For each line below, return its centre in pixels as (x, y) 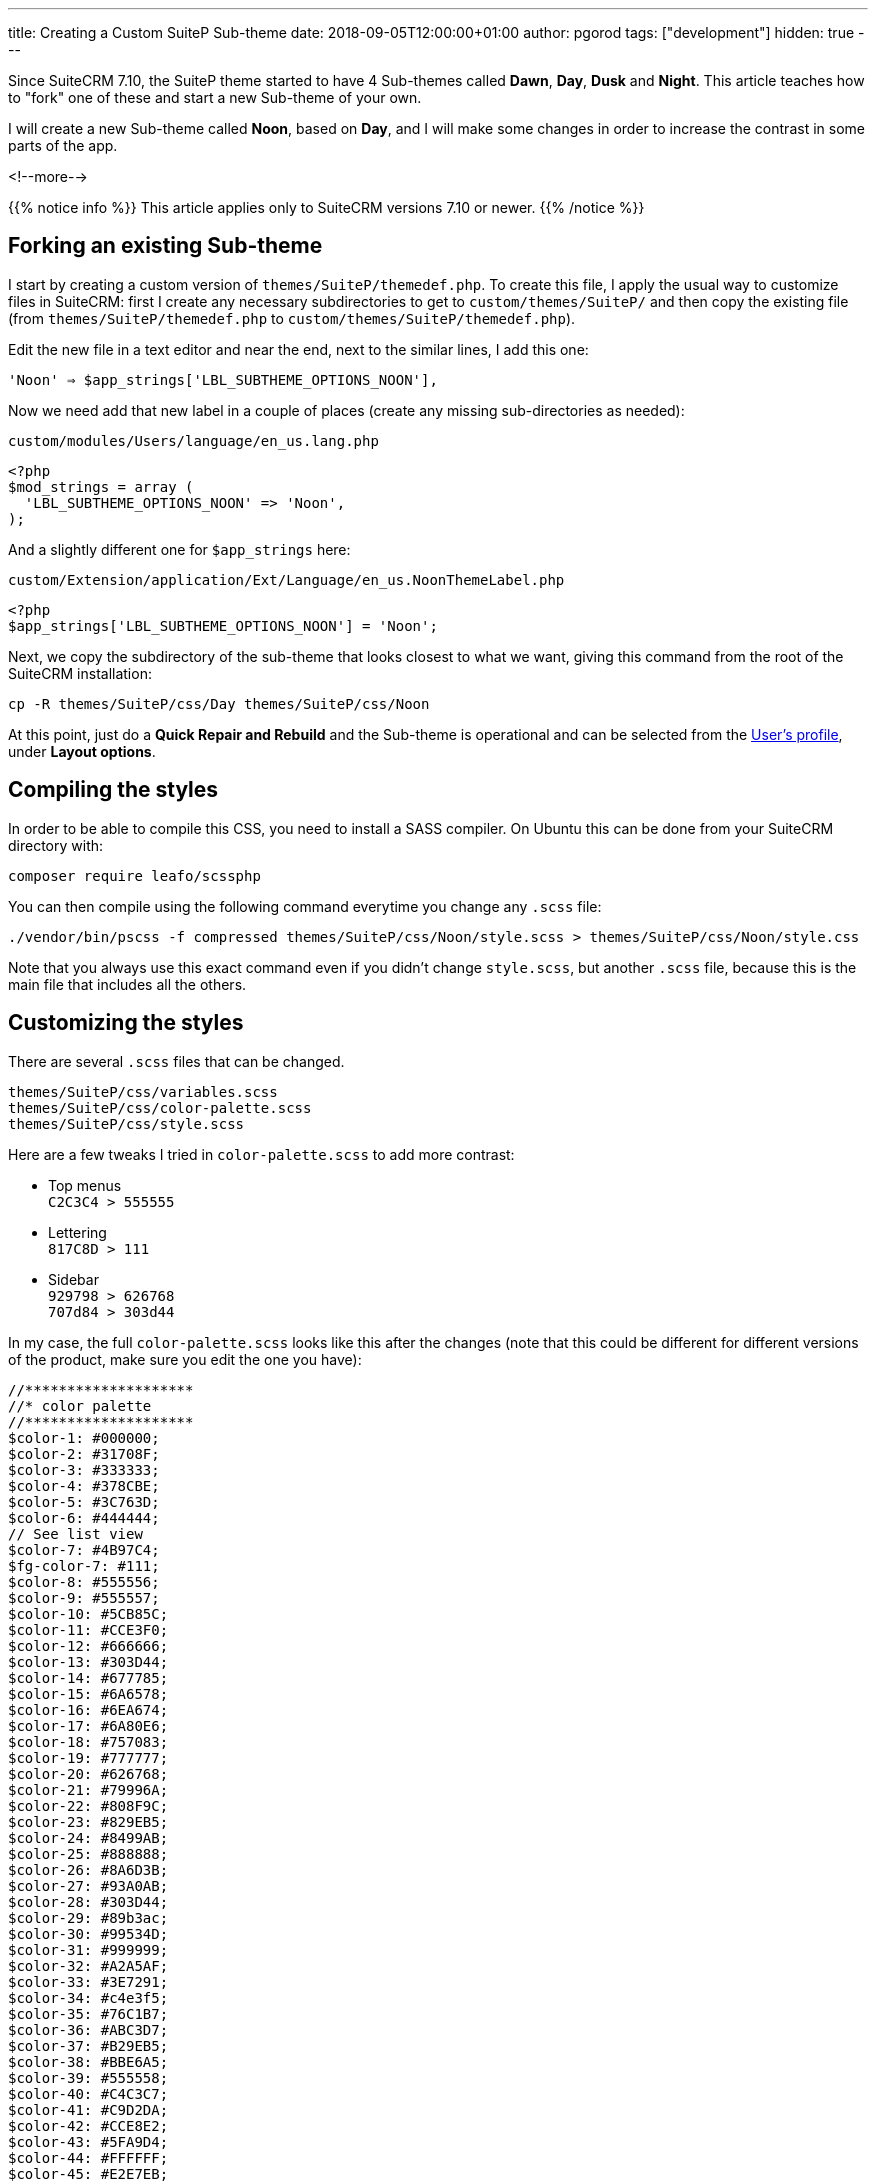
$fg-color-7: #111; (84, 1565)
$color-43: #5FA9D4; (88, 2141)
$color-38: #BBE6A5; (88, 2061)
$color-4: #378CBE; (84, 1485)
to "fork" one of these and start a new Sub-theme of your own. (215, 97)
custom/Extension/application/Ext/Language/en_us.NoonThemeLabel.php (286, 579)
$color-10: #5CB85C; (88, 1613)
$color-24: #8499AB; (88, 1837)
